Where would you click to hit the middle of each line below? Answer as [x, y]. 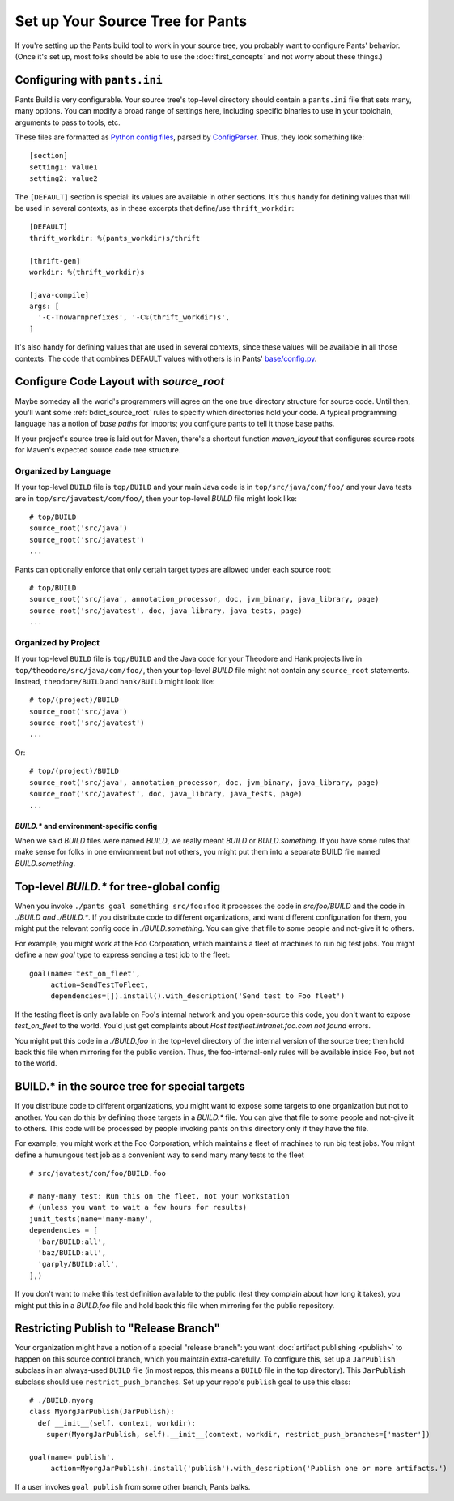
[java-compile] [59, 295]
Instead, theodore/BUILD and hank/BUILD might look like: [115, 682]
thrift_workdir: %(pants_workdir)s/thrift [115, 238]
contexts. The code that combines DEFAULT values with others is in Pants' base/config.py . [166, 358]
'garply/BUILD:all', [78, 1264]
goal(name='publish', [72, 1457]
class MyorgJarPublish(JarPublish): [102, 1412]
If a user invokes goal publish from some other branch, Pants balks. [133, 1486]
